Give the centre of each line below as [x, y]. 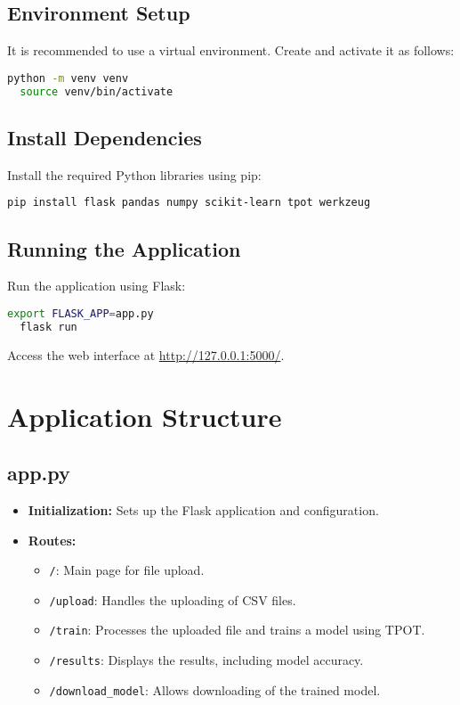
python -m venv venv [68, 78]
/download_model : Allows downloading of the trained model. [215, 689]
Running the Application [124, 248]
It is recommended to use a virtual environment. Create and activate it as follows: [231, 50]
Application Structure [145, 416]
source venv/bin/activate [97, 91]
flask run [48, 327]
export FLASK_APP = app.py [81, 314]
